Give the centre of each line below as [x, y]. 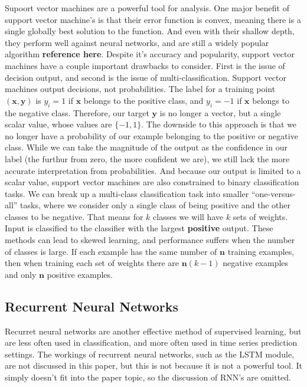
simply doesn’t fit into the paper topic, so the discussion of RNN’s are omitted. [148, 377]
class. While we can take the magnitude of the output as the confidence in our [146, 147]
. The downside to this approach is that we [219, 124]
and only [21, 274]
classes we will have [188, 216]
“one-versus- [273, 193]
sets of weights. [260, 216]
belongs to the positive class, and [143, 100]
